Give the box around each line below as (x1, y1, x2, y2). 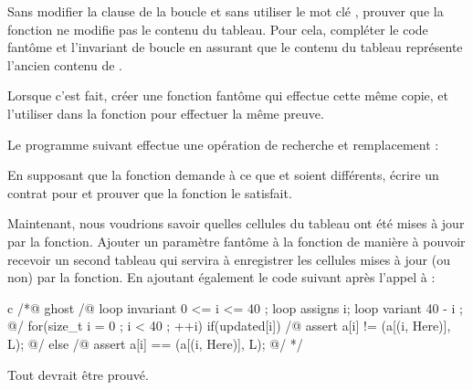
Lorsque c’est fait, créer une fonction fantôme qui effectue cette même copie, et (7, 86, 448, 105)
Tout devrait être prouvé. (7, 364, 149, 384)
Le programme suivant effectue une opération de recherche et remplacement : (7, 134, 439, 153)
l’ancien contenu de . (7, 55, 122, 74)
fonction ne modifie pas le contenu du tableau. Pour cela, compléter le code (7, 19, 428, 38)
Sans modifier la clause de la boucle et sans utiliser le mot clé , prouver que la (7, 2, 444, 20)
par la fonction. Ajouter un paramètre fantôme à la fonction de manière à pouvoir (7, 231, 466, 250)
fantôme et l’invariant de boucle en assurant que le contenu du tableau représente (7, 37, 463, 57)
